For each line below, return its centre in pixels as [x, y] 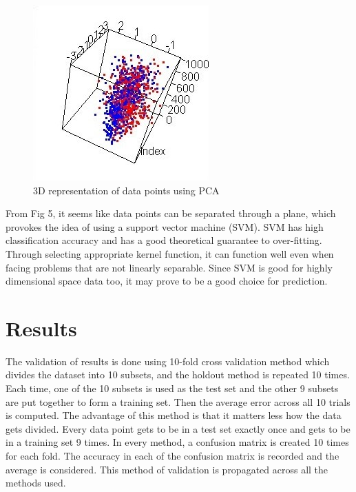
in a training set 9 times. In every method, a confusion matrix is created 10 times [177, 442]
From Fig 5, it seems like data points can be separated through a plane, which [171, 213]
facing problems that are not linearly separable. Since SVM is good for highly [169, 267]
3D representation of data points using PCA [126, 190]
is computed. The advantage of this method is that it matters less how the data [174, 415]
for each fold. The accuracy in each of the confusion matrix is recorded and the [172, 456]
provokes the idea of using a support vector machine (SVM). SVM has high [165, 226]
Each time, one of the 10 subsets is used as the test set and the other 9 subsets [172, 388]
